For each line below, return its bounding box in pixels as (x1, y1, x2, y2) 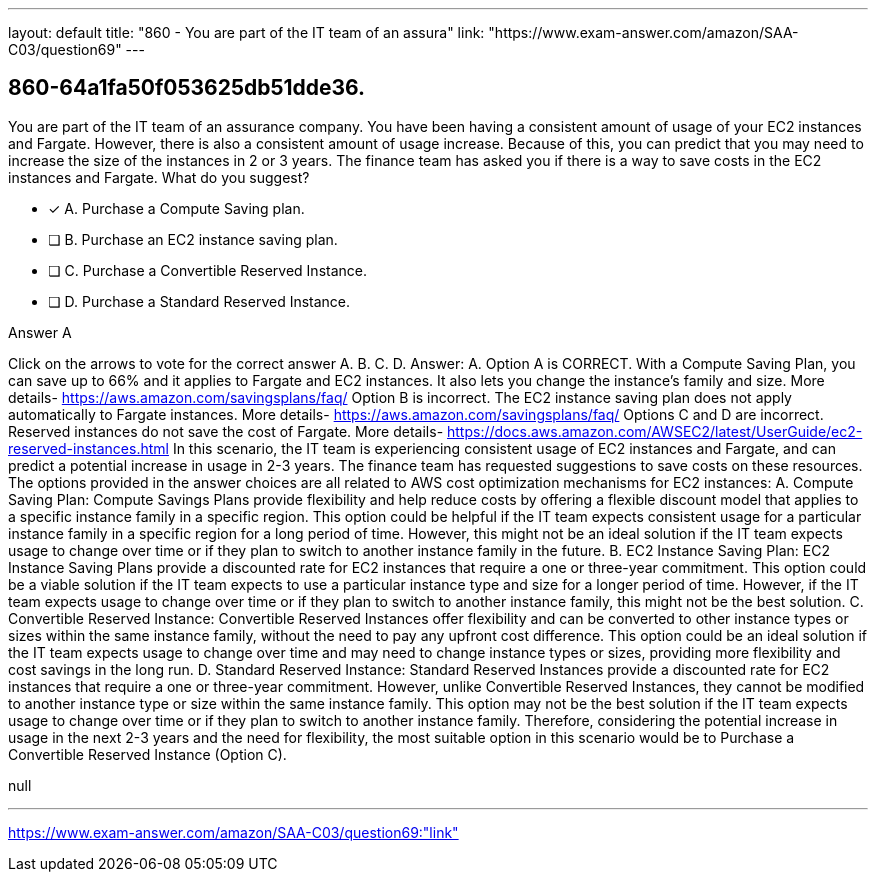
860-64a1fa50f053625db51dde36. (8, 75, 366, 101)
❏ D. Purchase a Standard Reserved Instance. (48, 292, 351, 310)
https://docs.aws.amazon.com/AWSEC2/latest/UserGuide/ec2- (447, 422, 863, 440)
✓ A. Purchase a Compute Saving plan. (48, 199, 305, 217)
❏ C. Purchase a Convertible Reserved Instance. (48, 261, 368, 279)
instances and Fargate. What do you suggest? (8, 168, 310, 186)
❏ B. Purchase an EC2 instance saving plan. (48, 230, 338, 248)
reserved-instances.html (8, 439, 169, 457)
